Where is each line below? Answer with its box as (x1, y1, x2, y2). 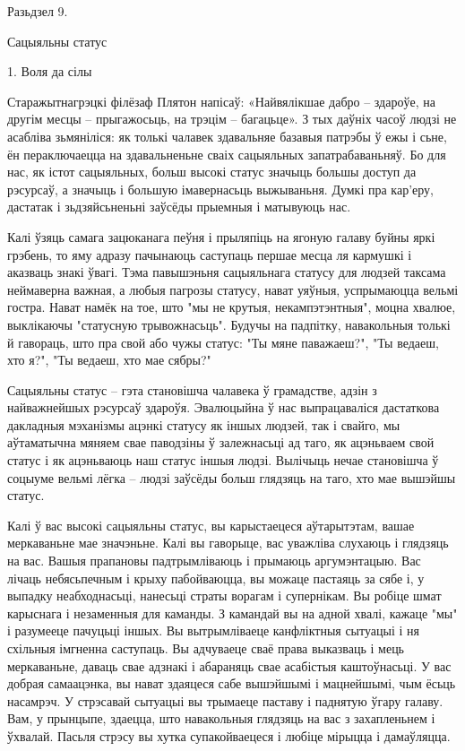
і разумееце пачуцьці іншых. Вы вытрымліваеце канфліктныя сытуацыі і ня (7, 621, 419, 640)
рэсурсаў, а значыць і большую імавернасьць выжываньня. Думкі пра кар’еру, (7, 179, 434, 198)
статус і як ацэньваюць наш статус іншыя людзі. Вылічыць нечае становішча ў (7, 451, 439, 470)
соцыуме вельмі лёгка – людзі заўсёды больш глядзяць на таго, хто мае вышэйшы (7, 468, 456, 487)
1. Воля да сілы (7, 62, 92, 81)
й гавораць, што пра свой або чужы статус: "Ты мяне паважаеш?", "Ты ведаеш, (7, 332, 439, 351)
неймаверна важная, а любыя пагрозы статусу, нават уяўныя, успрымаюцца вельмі (7, 280, 459, 298)
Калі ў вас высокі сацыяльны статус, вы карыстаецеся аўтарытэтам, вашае (7, 515, 415, 534)
